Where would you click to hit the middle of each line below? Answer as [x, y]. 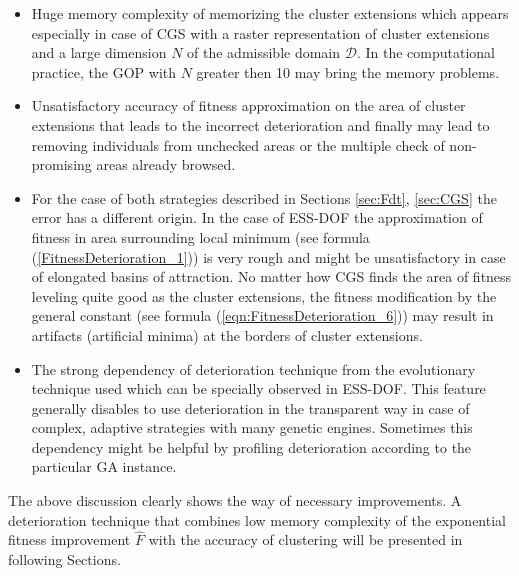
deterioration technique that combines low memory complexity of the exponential [257, 519]
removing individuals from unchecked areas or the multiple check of [238, 144]
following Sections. [64, 559]
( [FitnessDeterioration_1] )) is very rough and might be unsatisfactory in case [268, 256]
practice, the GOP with [104, 71]
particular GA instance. [104, 466]
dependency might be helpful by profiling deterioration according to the [251, 446]
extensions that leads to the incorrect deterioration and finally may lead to [260, 124]
